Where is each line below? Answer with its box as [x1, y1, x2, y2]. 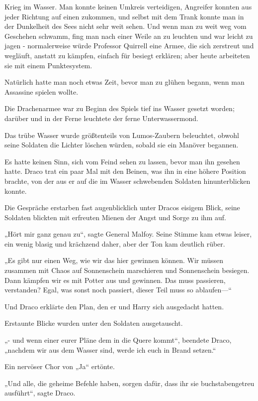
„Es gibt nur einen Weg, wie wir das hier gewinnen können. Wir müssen [4, 255, 224, 266]
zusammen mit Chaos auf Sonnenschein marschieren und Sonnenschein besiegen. [4, 265, 250, 275]
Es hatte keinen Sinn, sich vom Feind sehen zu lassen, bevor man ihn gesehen [4, 156, 240, 166]
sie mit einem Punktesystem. [4, 60, 92, 70]
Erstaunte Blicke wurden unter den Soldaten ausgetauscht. [4, 318, 183, 328]
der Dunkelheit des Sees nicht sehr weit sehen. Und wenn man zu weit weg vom [4, 21, 247, 31]
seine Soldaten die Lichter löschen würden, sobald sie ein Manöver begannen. [4, 139, 239, 150]
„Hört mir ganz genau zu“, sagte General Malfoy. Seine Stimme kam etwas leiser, [4, 229, 252, 239]
